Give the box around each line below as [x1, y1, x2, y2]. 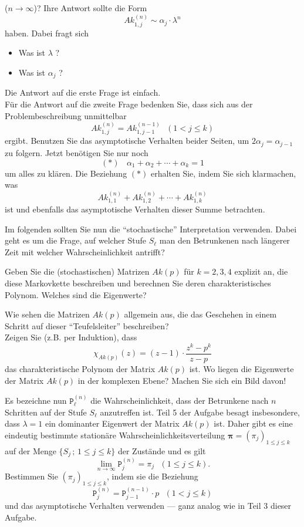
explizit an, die [234, 265, 288, 278]
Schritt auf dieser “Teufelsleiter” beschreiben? [5, 319, 169, 332]
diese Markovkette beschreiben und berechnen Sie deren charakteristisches [5, 276, 271, 289]
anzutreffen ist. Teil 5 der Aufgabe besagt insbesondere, [100, 406, 300, 418]
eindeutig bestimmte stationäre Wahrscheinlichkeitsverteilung [5, 428, 225, 441]
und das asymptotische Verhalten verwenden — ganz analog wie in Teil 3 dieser [5, 499, 292, 512]
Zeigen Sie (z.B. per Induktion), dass [5, 331, 137, 343]
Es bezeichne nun [5, 394, 67, 407]
